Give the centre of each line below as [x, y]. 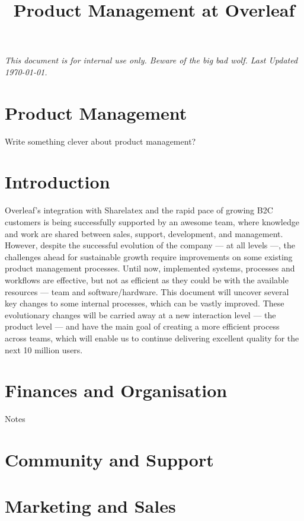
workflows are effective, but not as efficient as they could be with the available [147, 279]
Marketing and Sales [90, 506]
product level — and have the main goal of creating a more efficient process [142, 326]
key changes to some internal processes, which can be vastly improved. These [145, 303]
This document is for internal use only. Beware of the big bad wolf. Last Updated [151, 60]
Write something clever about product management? [100, 141]
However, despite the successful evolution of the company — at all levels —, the [150, 245]
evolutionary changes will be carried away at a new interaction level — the [140, 314]
